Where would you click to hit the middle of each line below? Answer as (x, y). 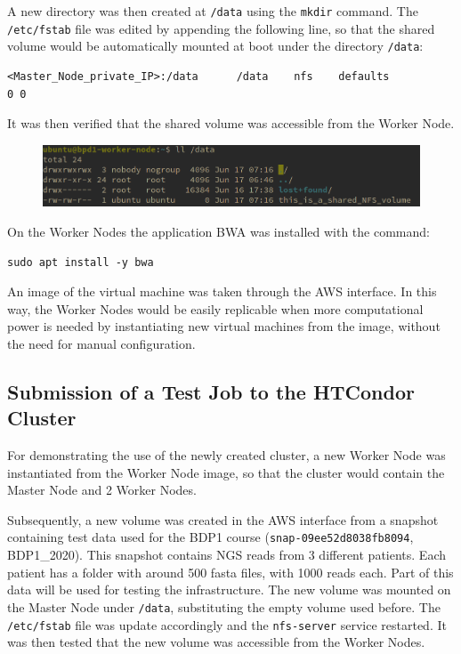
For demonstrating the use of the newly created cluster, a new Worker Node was (226, 455)
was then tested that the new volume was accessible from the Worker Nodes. (216, 642)
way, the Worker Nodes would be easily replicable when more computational (215, 308)
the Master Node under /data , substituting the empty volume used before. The (224, 606)
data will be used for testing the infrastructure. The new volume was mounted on (229, 589)
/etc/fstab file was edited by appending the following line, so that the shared (221, 28)
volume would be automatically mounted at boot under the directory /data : (215, 46)
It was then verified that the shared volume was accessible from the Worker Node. (231, 123)
